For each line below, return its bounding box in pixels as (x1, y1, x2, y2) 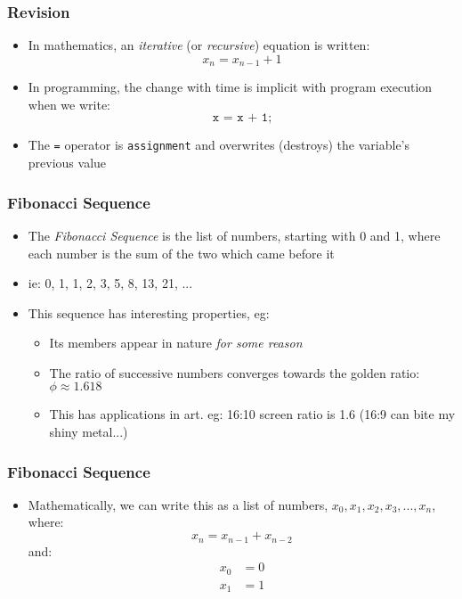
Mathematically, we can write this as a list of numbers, (28, 495, 328, 513)
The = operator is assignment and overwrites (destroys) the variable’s (28, 135, 410, 154)
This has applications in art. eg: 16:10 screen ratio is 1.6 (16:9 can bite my (49, 405, 456, 423)
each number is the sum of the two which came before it (28, 243, 335, 262)
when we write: (28, 94, 110, 113)
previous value (28, 153, 107, 172)
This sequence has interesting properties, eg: (28, 303, 270, 322)
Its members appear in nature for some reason (49, 333, 303, 352)
